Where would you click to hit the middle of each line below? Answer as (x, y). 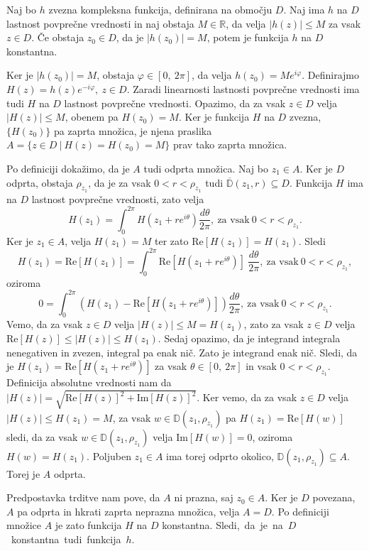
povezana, (334, 497)
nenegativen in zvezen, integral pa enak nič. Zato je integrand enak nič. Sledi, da (182, 352)
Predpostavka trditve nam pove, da (83, 497)
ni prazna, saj (204, 497)
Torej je (23, 473)
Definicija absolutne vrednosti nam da (89, 382)
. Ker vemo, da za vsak (247, 397)
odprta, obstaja (40, 182)
